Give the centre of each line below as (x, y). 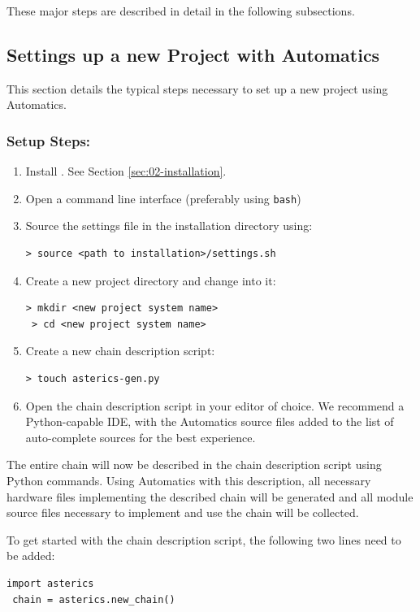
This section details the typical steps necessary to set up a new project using (197, 88)
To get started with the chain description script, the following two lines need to (204, 539)
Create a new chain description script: (120, 351)
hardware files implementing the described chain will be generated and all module (210, 496)
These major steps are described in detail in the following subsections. (181, 11)
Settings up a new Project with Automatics (193, 54)
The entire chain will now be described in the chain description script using (194, 464)
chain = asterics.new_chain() (94, 599)
